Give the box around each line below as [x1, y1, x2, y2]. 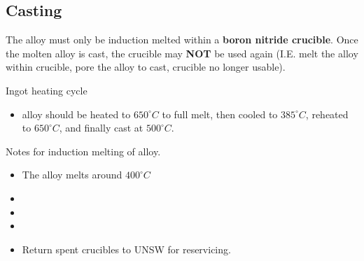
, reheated [305, 106, 349, 121]
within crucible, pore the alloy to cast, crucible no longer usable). [6, 59, 286, 74]
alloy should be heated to [22, 106, 131, 121]
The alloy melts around [22, 167, 122, 182]
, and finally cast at [59, 120, 143, 135]
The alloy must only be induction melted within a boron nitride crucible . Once [6, 32, 358, 47]
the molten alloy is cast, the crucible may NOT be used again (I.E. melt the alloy [6, 45, 358, 60]
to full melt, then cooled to [162, 106, 278, 121]
